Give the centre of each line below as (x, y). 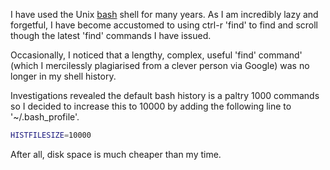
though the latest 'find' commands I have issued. (111, 35)
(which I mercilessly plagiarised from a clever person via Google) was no (160, 65)
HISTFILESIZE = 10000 (51, 135)
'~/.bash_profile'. (45, 117)
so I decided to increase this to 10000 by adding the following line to (151, 106)
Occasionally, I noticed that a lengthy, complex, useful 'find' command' (156, 55)
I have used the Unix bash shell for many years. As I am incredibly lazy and (164, 14)
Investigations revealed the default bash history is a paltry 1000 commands (165, 95)
